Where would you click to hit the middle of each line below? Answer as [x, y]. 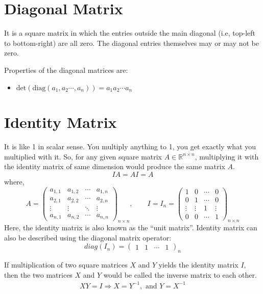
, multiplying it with [227, 156]
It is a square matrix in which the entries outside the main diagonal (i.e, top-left [130, 33]
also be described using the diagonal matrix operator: [88, 237]
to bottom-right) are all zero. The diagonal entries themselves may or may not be [131, 43]
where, [14, 181]
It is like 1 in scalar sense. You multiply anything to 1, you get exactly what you [130, 146]
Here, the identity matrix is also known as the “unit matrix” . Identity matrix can [131, 227]
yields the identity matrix [198, 264]
